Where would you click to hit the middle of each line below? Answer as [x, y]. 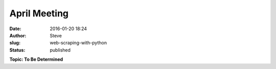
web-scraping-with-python [78, 43]
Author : [18, 35]
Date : [15, 29]
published [60, 50]
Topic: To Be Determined [36, 59]
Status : [17, 50]
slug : [15, 43]
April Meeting [39, 13]
